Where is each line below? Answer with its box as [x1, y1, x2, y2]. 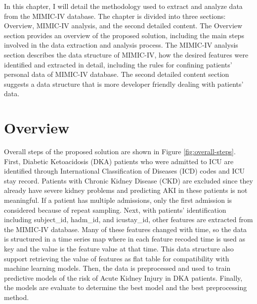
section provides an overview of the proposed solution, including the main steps [4, 30, 244, 40]
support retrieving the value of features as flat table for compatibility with [4, 253, 229, 263]
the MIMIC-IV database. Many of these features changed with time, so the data [4, 224, 247, 234]
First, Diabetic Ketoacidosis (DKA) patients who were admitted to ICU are [4, 156, 234, 166]
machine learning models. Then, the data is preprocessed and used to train [4, 263, 231, 273]
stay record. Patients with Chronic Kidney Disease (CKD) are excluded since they [4, 175, 253, 185]
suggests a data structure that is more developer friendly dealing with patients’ [4, 78, 244, 89]
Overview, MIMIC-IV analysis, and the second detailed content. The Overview [4, 20, 243, 31]
